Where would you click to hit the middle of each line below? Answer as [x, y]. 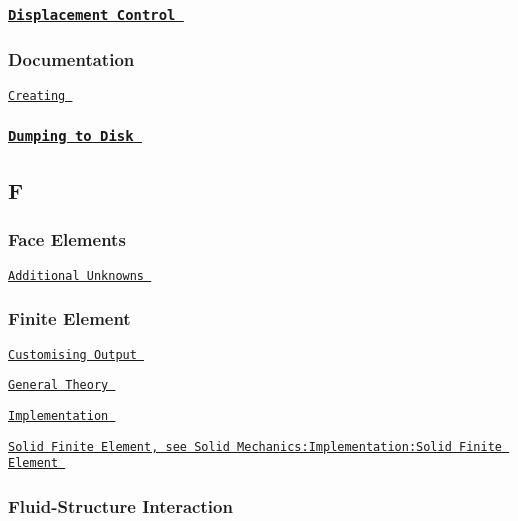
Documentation [71, 59]
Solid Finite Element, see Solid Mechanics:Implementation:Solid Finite [255, 446]
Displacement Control [92, 14]
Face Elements [67, 239]
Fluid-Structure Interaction [120, 505]
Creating [37, 95]
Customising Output [72, 354]
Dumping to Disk [71, 136]
